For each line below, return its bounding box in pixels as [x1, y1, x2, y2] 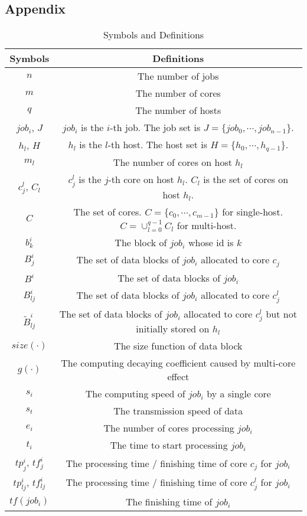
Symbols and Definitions [103, 28, 204, 42]
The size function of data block [114, 339, 243, 353]
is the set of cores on [203, 172, 289, 187]
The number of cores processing [103, 421, 234, 435]
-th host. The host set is [107, 138, 208, 152]
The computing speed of [85, 387, 185, 401]
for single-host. [222, 204, 283, 218]
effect [167, 370, 190, 384]
